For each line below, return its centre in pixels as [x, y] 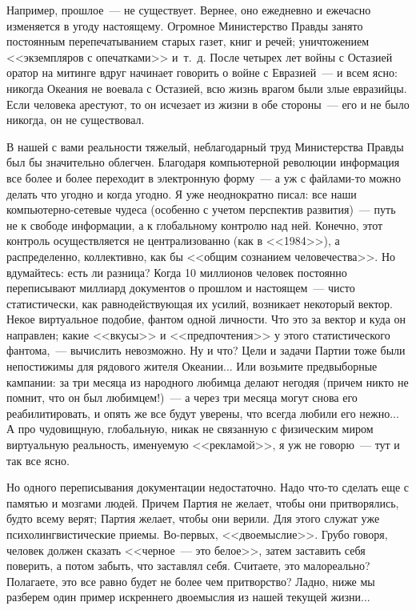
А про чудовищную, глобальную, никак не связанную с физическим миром [190, 429]
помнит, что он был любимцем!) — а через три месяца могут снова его [182, 397]
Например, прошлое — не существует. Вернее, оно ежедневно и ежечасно [189, 10]
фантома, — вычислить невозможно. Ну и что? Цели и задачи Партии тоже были [206, 350]
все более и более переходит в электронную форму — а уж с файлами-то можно [204, 177]
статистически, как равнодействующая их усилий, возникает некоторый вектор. [200, 303]
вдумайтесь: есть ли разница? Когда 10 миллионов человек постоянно [177, 272]
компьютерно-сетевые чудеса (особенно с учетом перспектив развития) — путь [201, 209]
